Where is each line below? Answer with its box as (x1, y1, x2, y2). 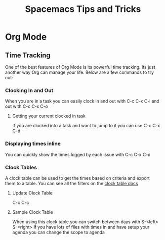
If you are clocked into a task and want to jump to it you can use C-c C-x (12, 123, 160, 129)
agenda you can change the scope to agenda (12, 229, 105, 235)
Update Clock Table (12, 190, 53, 196)
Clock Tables (5, 164, 37, 171)
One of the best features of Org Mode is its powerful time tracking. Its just (5, 64, 156, 70)
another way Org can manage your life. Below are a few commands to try (5, 69, 154, 75)
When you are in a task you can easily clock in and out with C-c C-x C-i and (5, 98, 160, 104)
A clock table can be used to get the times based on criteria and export (5, 175, 150, 181)
